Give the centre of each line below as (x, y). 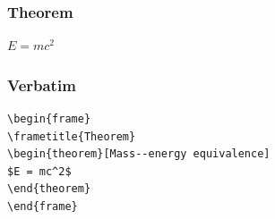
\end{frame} (43, 206)
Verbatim (42, 84)
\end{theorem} (49, 189)
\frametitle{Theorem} (72, 136)
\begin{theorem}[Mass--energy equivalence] (139, 154)
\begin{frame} (49, 119)
